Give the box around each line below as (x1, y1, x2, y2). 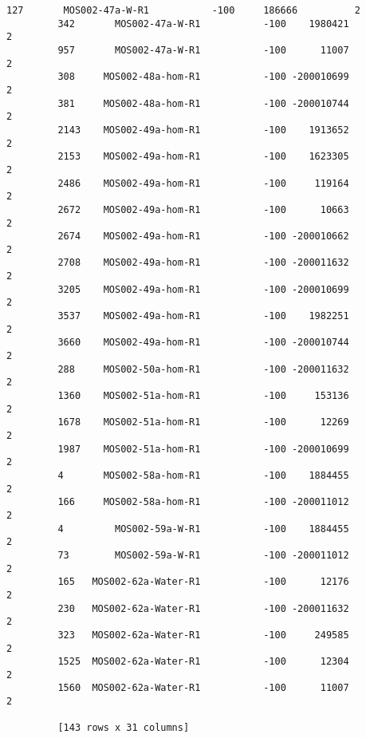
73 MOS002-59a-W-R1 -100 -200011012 (57, 549, 349, 561)
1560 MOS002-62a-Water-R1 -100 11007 (57, 682, 349, 694)
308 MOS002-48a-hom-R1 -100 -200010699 (57, 71, 349, 83)
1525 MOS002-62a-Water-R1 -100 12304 (57, 656, 349, 668)
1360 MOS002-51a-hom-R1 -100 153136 (57, 390, 349, 402)
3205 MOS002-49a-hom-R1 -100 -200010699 (57, 283, 349, 295)
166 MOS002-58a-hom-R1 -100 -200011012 (57, 496, 349, 508)
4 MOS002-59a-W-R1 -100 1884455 (57, 523, 349, 535)
